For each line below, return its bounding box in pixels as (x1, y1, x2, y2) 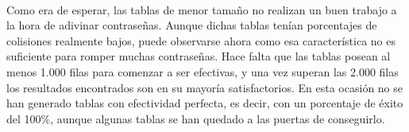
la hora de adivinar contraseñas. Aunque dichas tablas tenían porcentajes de (6, 17, 377, 33)
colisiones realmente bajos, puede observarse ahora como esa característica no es (6, 32, 395, 49)
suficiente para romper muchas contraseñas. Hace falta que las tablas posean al (6, 48, 391, 64)
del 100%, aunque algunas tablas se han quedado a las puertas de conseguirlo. (6, 110, 385, 126)
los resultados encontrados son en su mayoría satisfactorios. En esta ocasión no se (6, 79, 403, 95)
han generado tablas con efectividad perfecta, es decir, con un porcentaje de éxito (6, 95, 403, 111)
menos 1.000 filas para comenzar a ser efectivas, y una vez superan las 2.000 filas (6, 63, 399, 80)
